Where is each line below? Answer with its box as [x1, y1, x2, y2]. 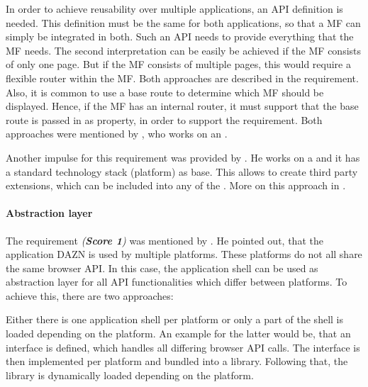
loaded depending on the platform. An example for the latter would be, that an [6, 326, 351, 341]
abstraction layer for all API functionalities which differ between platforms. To [6, 274, 347, 289]
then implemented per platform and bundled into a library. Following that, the [6, 354, 348, 369]
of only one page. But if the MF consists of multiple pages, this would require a [6, 57, 351, 72]
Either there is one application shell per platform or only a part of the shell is [6, 312, 343, 327]
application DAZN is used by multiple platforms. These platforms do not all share [6, 247, 362, 262]
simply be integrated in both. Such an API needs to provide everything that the [6, 29, 354, 44]
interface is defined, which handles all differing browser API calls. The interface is [6, 340, 360, 354]
